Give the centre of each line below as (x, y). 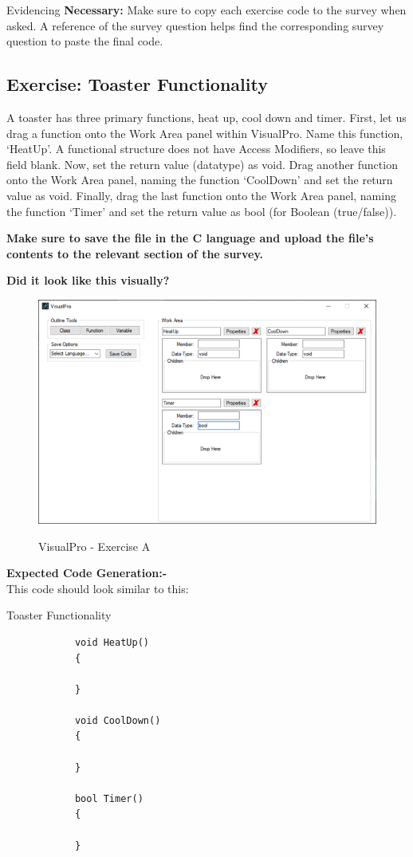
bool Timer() (109, 798)
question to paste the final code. (85, 41)
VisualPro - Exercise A (94, 546)
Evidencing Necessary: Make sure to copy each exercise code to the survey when (206, 10)
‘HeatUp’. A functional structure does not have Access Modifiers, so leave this (196, 149)
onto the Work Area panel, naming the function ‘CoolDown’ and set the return (200, 180)
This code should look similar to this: (98, 588)
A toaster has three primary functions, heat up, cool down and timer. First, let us (206, 117)
